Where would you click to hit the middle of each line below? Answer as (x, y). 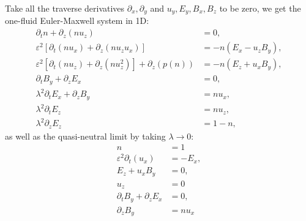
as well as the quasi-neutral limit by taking (85, 136)
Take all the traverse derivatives (65, 8)
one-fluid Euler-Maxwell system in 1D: (77, 21)
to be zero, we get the (260, 8)
